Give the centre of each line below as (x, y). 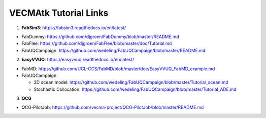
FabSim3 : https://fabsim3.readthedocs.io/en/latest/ (74, 28)
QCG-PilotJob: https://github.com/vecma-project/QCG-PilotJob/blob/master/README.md (113, 107)
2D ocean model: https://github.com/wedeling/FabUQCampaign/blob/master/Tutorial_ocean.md (131, 82)
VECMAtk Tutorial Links (59, 13)
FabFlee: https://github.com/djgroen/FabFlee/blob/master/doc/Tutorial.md (97, 43)
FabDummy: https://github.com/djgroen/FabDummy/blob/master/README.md (100, 37)
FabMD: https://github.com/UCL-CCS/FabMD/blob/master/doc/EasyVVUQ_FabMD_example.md (118, 69)
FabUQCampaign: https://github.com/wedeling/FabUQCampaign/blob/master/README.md (114, 50)
